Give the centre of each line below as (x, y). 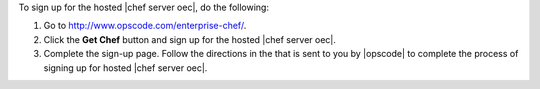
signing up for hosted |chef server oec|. (125, 67)
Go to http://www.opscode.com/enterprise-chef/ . (145, 26)
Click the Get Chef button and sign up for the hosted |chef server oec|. (190, 39)
